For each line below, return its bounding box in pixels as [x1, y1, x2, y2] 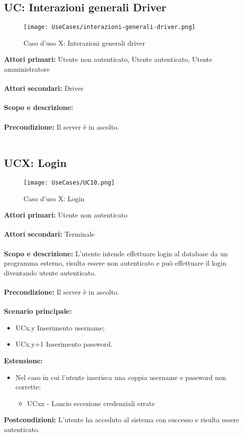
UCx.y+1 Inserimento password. [15, 339, 113, 349]
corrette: [15, 381, 41, 392]
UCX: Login [4, 155, 67, 170]
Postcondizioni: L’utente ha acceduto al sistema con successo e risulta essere [4, 414, 240, 425]
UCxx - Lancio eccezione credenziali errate [27, 398, 155, 408]
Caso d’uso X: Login [24, 193, 85, 203]
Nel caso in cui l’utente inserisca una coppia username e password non [15, 372, 226, 382]
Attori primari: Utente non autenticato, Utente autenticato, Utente [4, 54, 213, 64]
